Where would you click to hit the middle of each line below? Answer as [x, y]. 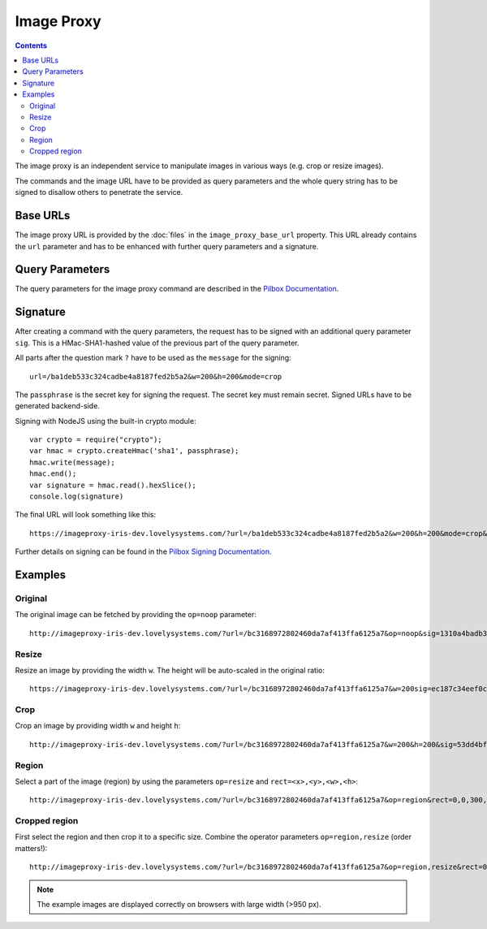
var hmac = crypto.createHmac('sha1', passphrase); [134, 451]
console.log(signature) [77, 497]
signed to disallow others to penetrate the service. [99, 192]
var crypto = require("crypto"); [96, 440]
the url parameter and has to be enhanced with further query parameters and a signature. [167, 246]
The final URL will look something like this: [86, 515]
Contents [31, 45]
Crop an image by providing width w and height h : [98, 726]
